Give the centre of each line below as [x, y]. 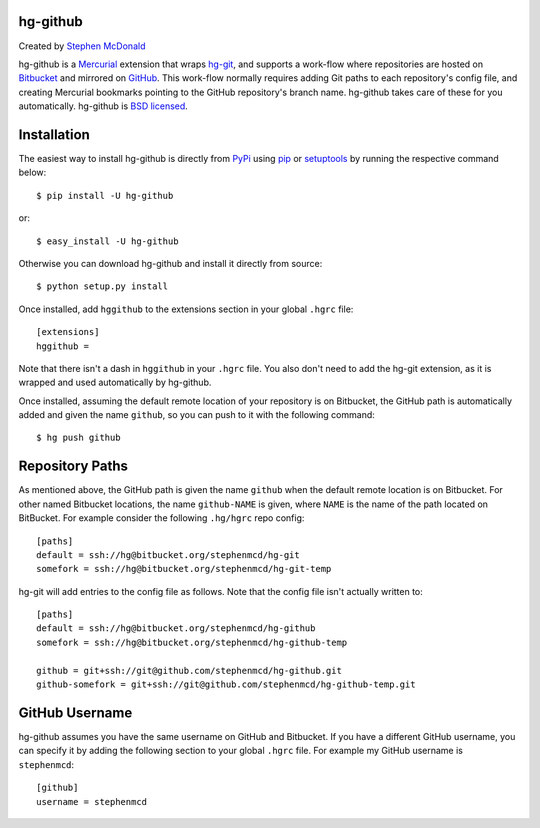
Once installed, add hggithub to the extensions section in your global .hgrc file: [186, 309]
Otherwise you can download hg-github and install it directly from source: [170, 263]
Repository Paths [73, 466]
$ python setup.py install [102, 286]
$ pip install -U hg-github [105, 195]
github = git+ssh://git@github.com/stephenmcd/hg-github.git [189, 670]
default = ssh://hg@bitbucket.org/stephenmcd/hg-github [176, 628]
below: [32, 172]
